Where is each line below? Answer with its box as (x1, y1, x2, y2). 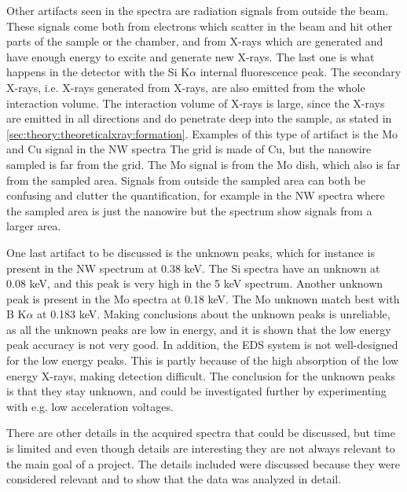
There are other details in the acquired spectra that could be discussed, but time (6, 424, 395, 441)
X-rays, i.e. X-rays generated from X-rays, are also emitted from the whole (6, 79, 365, 95)
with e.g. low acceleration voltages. (6, 398, 174, 414)
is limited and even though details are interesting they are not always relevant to (6, 440, 395, 457)
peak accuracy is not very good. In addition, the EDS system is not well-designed (6, 336, 398, 353)
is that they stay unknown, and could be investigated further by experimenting (6, 383, 387, 399)
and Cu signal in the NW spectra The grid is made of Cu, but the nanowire (6, 141, 372, 157)
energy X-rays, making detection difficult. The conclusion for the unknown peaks (6, 367, 396, 384)
